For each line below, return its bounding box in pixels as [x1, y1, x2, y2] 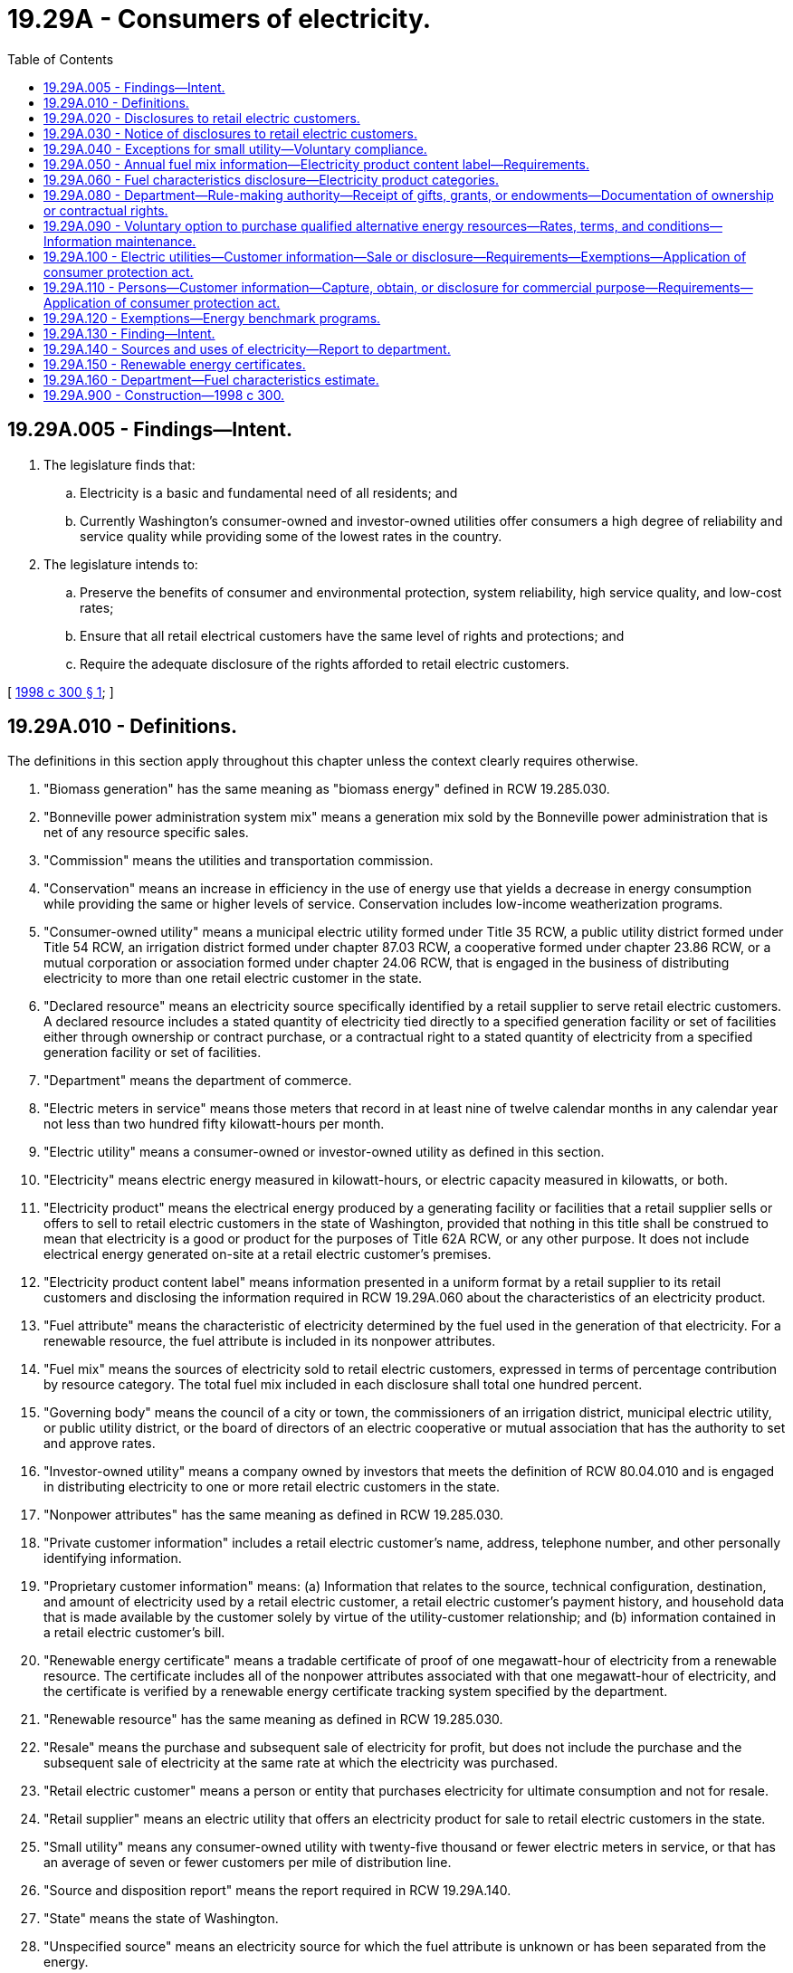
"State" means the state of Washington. [43, 1911, 279, 1927]
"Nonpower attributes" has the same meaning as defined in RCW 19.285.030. [43, 1507, 503, 1523]
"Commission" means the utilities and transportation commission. [43, 853, 434, 869]
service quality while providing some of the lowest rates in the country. [80, 528, 502, 544]
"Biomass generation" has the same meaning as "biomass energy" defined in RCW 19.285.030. [43, 781, 610, 797]
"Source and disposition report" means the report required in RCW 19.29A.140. [43, 1882, 511, 1899]
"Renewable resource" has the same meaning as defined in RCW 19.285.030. [43, 1711, 503, 1728]
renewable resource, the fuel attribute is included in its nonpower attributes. [43, 1333, 496, 1349]
